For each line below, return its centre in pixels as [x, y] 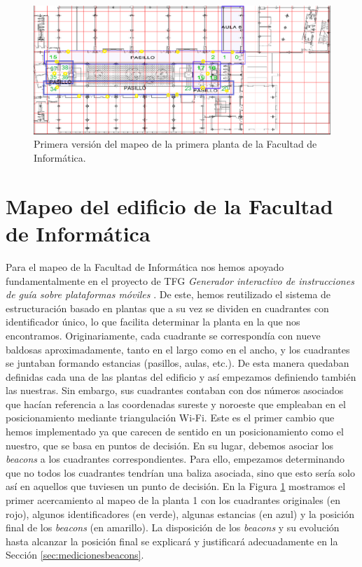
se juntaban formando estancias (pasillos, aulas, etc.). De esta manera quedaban [177, 363]
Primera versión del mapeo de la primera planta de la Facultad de [175, 144]
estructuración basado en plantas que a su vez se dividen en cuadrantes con [167, 308]
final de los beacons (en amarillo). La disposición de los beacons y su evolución [173, 527]
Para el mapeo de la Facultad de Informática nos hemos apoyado [145, 266]
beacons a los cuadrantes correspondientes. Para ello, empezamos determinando [175, 459]
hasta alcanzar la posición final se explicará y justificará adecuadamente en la [172, 541]
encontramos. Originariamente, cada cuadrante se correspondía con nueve [163, 335]
